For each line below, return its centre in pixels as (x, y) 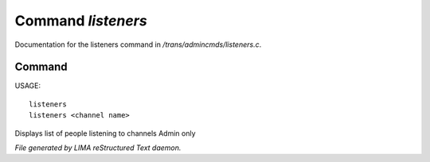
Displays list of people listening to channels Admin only (105, 133)
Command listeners (81, 21)
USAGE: (28, 86)
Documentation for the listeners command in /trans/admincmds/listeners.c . (138, 44)
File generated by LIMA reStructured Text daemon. (98, 148)
